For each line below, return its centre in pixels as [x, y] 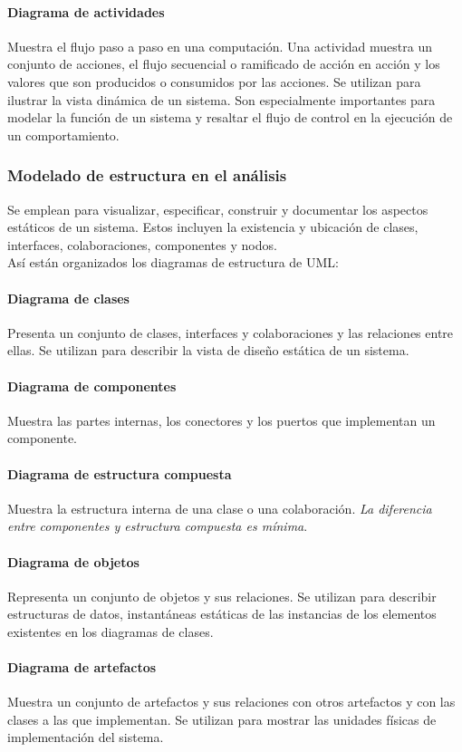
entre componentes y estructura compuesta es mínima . [158, 526]
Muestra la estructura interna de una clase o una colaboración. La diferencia [220, 508]
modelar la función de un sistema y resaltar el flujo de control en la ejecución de [230, 117]
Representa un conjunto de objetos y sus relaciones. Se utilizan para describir [222, 596]
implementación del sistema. [86, 737]
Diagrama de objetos [73, 561]
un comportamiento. [63, 135]
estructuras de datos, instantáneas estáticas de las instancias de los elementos [222, 614]
